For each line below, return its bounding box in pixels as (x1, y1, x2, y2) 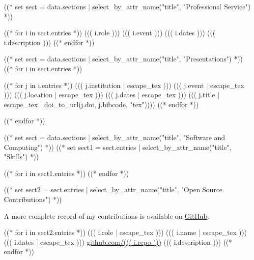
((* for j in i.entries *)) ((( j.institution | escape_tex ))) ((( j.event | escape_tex (4, 80, 244, 90)
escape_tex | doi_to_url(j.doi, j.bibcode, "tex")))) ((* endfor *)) (4, 99, 199, 109)
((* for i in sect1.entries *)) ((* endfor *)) (4, 168, 129, 178)
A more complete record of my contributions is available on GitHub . (4, 210, 210, 221)
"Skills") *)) (4, 151, 39, 162)
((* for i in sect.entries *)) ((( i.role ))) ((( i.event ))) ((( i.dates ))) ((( (4, 28, 216, 38)
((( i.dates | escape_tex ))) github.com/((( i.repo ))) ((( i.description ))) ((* (4, 236, 232, 247)
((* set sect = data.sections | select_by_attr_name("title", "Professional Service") (4, 1, 251, 11)
